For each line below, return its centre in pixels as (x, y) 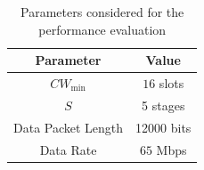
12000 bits (163, 127)
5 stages (163, 105)
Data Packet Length (69, 127)
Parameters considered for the (102, 12)
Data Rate (68, 149)
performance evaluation (102, 29)
